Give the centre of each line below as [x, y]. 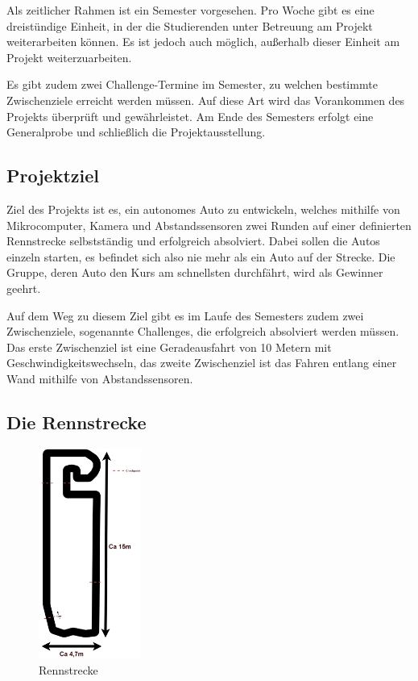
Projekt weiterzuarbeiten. [69, 57]
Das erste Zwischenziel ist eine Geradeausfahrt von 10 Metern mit [169, 347]
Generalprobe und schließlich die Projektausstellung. [136, 132]
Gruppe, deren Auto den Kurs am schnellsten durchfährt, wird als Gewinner [195, 272]
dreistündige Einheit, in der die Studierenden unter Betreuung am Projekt [190, 25]
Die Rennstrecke [77, 422]
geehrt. [24, 288]
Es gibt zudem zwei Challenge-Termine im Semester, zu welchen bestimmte [192, 84]
